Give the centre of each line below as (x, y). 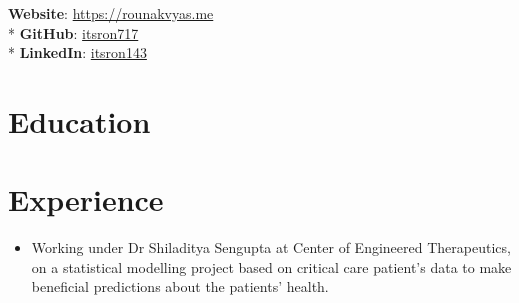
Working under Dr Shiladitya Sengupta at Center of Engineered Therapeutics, (271, 247)
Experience (86, 199)
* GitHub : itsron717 (73, 32)
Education (79, 120)
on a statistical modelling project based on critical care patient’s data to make (271, 266)
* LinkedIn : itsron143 (77, 52)
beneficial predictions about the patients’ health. (180, 286)
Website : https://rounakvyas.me (111, 13)
